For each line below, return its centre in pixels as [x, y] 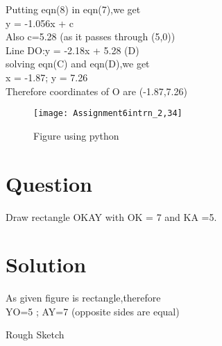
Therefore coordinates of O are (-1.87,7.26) [96, 91]
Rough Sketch [35, 335]
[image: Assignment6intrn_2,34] [108, 114]
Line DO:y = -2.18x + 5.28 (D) [72, 50]
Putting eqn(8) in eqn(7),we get [73, 9]
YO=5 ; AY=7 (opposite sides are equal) [93, 311]
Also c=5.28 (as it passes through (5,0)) [91, 36]
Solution [46, 264]
